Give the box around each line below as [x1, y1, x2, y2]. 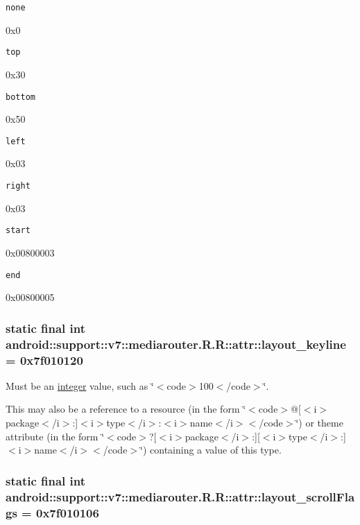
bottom [6, 92, 35, 102]
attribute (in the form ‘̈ [6, 429, 105, 443]
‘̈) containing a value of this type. [140, 442, 282, 457]
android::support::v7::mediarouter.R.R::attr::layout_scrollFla [6, 488, 355, 505]
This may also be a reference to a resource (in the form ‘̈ [6, 402, 246, 416]
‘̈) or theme [295, 415, 343, 429]
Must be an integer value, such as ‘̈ [6, 378, 154, 393]
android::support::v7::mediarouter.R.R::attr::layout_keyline [6, 335, 346, 352]
